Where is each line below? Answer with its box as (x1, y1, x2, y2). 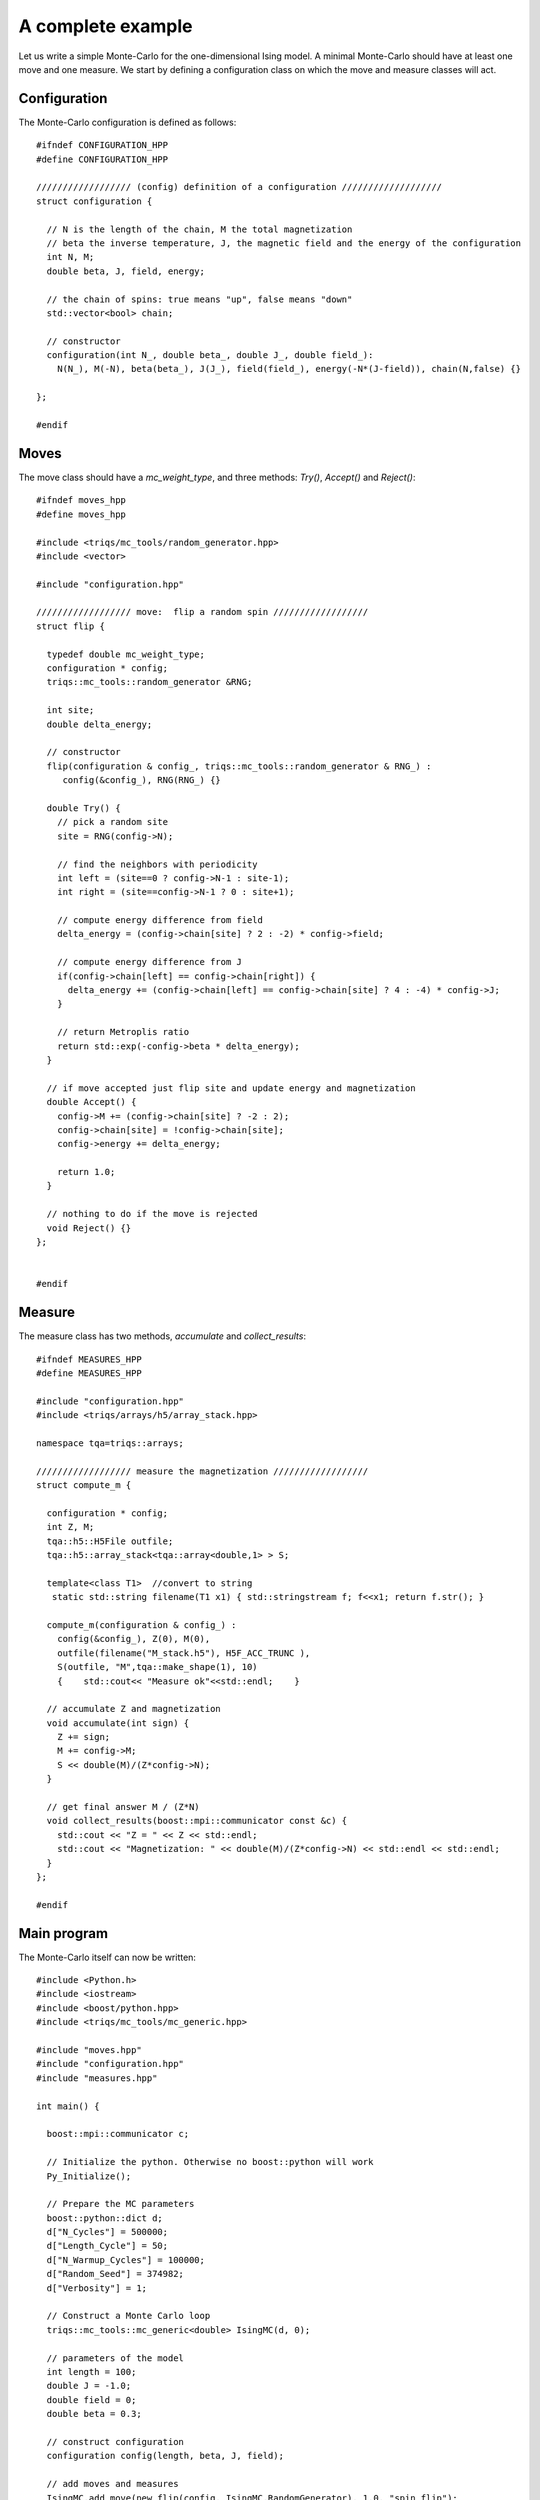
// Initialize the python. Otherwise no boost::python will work (46, 2156, 374, 2168)
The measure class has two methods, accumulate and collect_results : (18, 1330, 307, 1342)
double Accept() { (46, 1096, 137, 1108)
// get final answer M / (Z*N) (46, 1801, 200, 1813)
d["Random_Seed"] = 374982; (46, 2268, 185, 2280)
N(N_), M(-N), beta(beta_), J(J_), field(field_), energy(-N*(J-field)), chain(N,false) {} (56, 363, 522, 375)
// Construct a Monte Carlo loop (46, 2310, 211, 2322)
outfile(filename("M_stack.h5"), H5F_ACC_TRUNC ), (56, 1647, 311, 1659)
